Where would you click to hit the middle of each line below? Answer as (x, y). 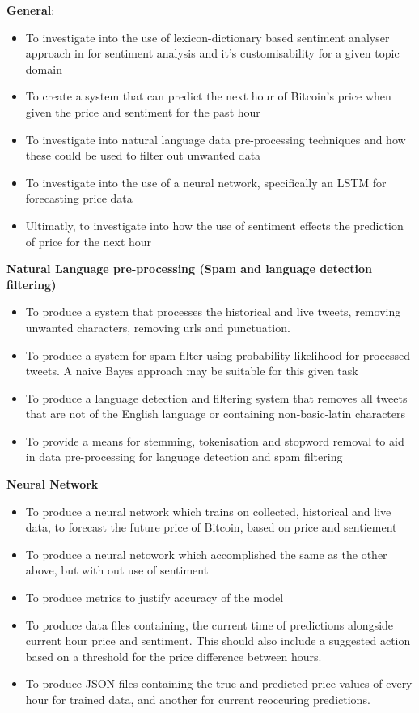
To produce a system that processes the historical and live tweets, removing (213, 312)
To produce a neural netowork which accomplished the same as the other (206, 554)
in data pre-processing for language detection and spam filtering (184, 457)
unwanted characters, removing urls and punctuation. (158, 327)
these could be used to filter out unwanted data (143, 155)
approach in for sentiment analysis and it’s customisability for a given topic (212, 53)
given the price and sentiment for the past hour (143, 111)
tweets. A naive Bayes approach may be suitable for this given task (192, 371)
